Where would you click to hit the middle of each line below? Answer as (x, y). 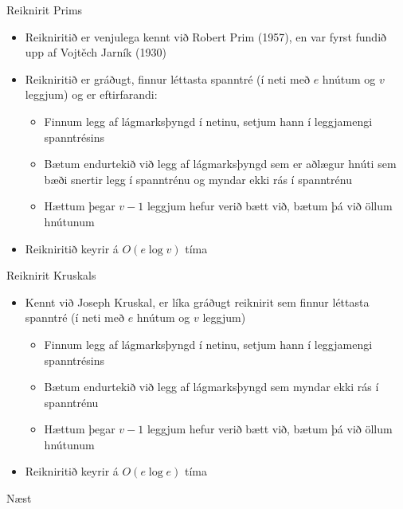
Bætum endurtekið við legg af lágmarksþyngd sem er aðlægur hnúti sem (220, 164)
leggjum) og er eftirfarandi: (91, 94)
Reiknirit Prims (45, 10)
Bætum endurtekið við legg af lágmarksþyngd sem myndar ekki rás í (211, 387)
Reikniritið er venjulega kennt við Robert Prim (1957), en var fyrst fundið (206, 36)
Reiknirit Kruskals (51, 275)
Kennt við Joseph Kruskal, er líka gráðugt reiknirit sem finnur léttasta (197, 301)
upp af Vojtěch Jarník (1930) (96, 52)
